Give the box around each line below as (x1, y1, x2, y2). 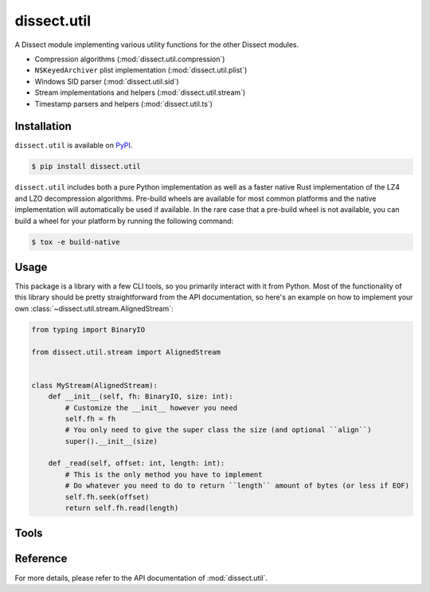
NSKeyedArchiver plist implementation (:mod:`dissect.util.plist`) (34, 65, 248, 75)
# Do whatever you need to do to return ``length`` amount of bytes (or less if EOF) (64, 481, 410, 490)
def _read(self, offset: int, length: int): (48, 459, 225, 468)
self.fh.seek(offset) (64, 492, 150, 501)
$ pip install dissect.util (31, 162, 141, 171)
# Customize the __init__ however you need (64, 403, 238, 412)
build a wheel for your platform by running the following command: (14, 216, 234, 225)
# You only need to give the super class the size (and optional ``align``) (64, 425, 372, 434)
